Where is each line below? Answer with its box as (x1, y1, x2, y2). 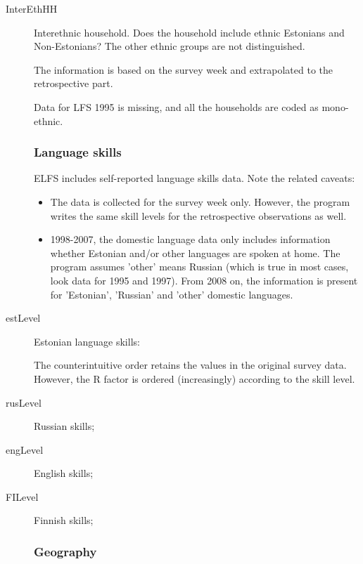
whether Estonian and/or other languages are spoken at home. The (50, 245, 340, 260)
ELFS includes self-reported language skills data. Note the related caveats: (34, 171, 355, 185)
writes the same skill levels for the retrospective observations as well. (50, 208, 347, 223)
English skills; (34, 466, 94, 480)
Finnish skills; (34, 513, 94, 527)
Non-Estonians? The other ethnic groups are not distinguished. (34, 39, 305, 53)
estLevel (6, 310, 41, 325)
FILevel (6, 489, 39, 504)
